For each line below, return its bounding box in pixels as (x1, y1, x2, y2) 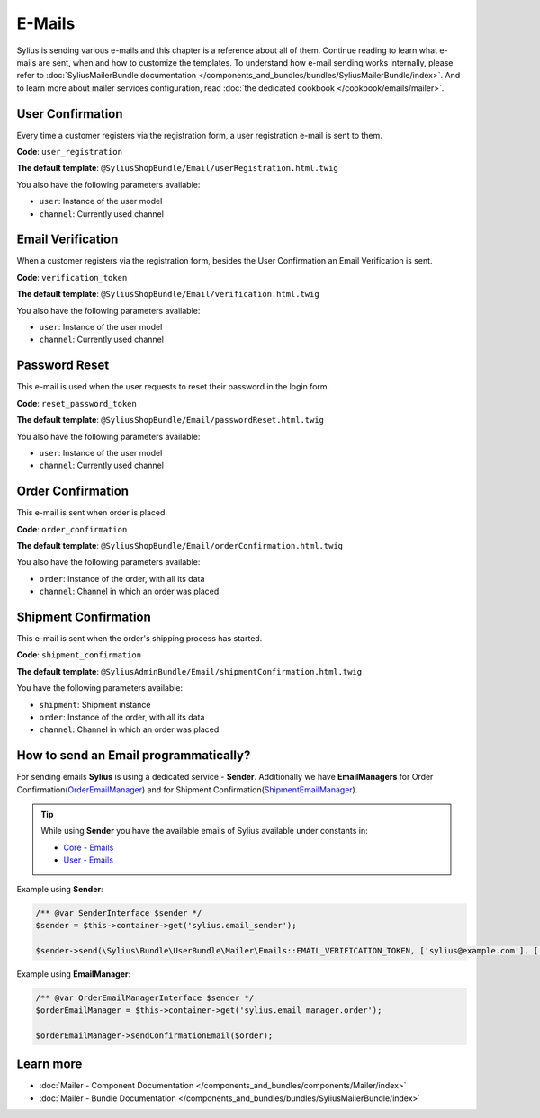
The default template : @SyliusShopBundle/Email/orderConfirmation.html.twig (16, 540, 344, 550)
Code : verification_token (16, 272, 128, 282)
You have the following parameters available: (16, 683, 184, 693)
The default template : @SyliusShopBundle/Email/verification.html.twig (16, 289, 319, 300)
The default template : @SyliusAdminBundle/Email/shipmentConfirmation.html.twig (16, 666, 363, 676)
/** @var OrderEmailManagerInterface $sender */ (35, 992, 255, 1003)
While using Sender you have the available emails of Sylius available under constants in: (40, 826, 368, 836)
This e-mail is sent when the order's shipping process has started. (16, 633, 263, 644)
